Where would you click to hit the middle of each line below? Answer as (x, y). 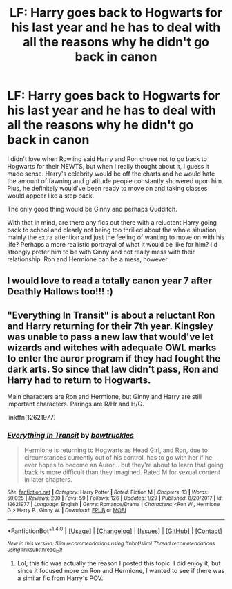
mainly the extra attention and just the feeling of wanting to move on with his (116, 237)
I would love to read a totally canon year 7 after (110, 281)
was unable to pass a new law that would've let (110, 337)
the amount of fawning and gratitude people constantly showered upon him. (115, 180)
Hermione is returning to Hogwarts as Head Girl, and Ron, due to (116, 450)
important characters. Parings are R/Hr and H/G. (76, 404)
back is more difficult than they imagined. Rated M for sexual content (122, 472)
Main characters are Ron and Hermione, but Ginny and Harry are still (105, 397)
